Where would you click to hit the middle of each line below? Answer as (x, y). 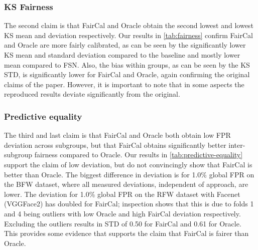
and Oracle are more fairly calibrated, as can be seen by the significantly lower (125, 45)
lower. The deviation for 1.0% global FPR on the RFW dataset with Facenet (122, 194)
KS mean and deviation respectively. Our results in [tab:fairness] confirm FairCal (128, 35)
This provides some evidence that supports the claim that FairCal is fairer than (126, 233)
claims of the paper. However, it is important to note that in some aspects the (124, 84)
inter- (237, 145)
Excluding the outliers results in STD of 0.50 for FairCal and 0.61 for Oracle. (123, 223)
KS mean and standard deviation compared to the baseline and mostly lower (122, 55)
